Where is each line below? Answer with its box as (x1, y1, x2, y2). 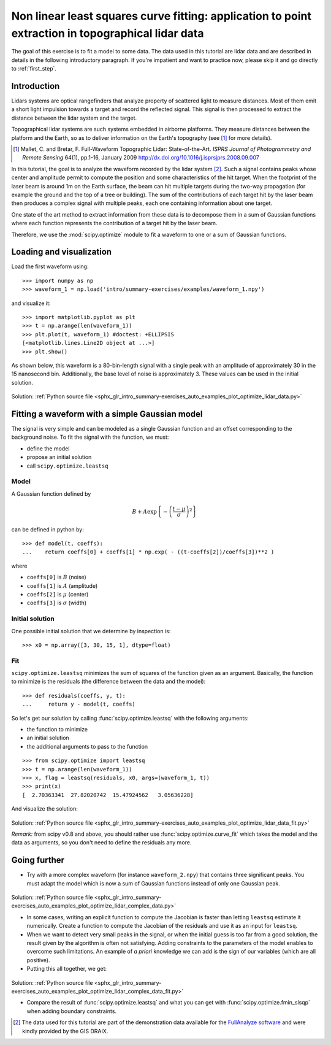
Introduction (11, 80, 60, 91)
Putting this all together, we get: (26, 965, 107, 973)
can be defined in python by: (11, 525, 84, 533)
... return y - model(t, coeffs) (22, 701, 136, 708)
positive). (26, 956, 50, 963)
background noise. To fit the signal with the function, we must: (11, 433, 169, 441)
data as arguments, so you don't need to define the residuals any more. (11, 839, 192, 846)
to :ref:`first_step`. (11, 65, 57, 72)
